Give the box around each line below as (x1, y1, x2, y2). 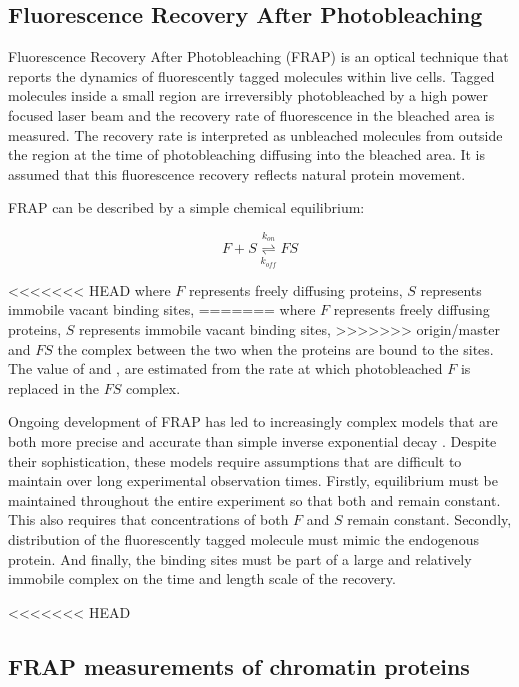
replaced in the (8, 377, 100, 398)
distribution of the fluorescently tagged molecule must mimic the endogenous (8, 529, 479, 550)
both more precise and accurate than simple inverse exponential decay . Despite (8, 431, 497, 452)
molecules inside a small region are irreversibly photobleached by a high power (8, 85, 489, 106)
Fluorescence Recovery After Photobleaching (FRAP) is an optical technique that (8, 46, 509, 67)
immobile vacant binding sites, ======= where (8, 299, 316, 320)
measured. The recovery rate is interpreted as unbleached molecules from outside (8, 124, 503, 145)
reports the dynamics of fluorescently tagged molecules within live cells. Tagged (8, 65, 495, 86)
